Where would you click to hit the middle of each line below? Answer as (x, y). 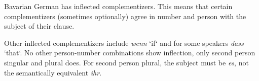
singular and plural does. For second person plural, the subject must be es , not (126, 62)
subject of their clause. (39, 26)
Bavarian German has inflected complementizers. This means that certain (118, 6)
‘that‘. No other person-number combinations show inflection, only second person (130, 53)
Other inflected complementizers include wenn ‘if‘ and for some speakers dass (124, 43)
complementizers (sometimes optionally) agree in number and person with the (125, 16)
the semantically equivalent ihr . (53, 72)
